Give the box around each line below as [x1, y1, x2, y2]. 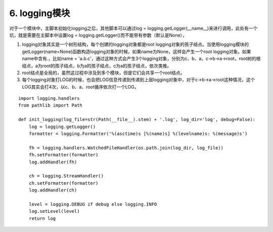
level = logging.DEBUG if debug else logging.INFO [28, 201, 157, 207]
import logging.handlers [18, 96, 80, 101]
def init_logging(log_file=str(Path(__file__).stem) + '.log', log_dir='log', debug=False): [18, 117, 256, 123]
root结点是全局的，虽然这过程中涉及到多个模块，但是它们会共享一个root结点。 [22, 70, 185, 76]
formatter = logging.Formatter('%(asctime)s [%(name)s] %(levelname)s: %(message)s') [28, 131, 248, 137]
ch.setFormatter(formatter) [28, 180, 99, 186]
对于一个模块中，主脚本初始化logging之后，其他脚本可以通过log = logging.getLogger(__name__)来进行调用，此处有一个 [9, 25, 258, 31]
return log [28, 215, 56, 221]
